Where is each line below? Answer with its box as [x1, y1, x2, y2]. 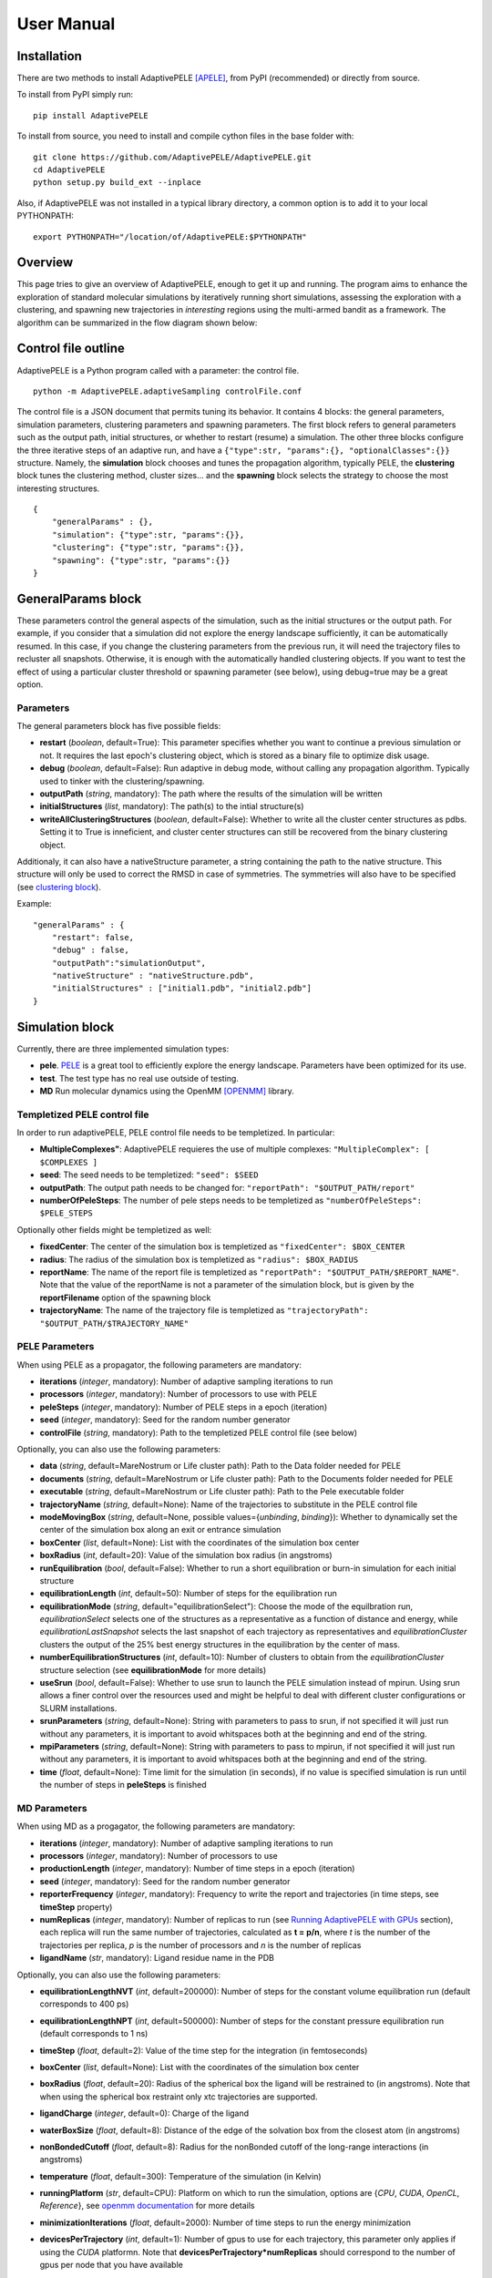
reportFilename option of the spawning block [39, 1292, 211, 1303]
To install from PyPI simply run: [16, 89, 134, 100]
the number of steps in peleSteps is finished [39, 1780, 207, 1791]
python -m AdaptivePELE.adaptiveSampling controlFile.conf [33, 385, 302, 396]
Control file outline [16, 341, 125, 356]
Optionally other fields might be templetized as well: [16, 1224, 212, 1235]
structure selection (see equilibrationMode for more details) [39, 1664, 267, 1676]
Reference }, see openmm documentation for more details [39, 2201, 255, 2211]
